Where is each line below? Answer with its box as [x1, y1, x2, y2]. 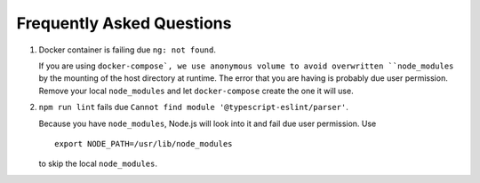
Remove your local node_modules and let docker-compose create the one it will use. [38, 85, 355, 96]
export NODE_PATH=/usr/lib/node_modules [54, 139, 233, 148]
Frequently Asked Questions [16, 13, 232, 33]
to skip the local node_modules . [38, 158, 158, 169]
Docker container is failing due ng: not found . [38, 44, 217, 55]
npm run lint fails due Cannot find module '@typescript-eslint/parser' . [38, 102, 348, 113]
